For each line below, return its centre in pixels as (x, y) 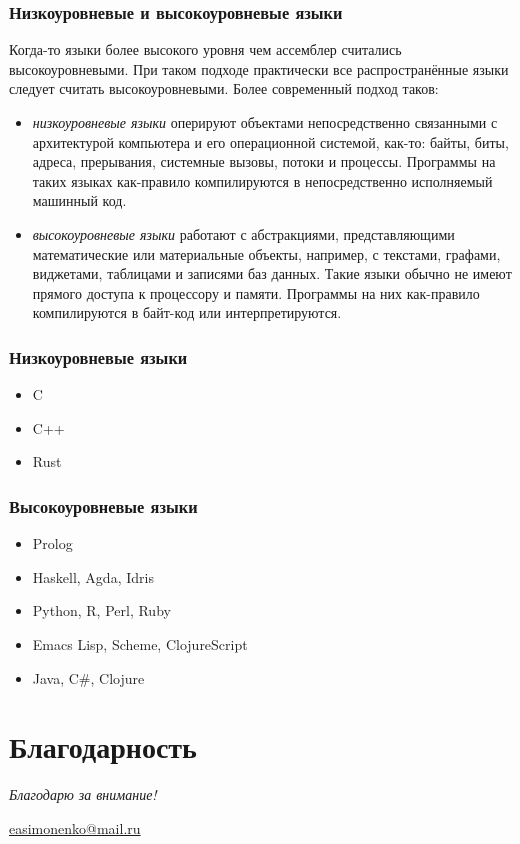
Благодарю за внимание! (83, 794)
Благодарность (103, 746)
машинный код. (79, 200)
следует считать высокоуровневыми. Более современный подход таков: (224, 88)
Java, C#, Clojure (88, 677)
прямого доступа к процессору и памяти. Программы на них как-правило (256, 292)
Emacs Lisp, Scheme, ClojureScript (140, 643)
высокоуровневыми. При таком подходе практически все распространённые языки (259, 68)
